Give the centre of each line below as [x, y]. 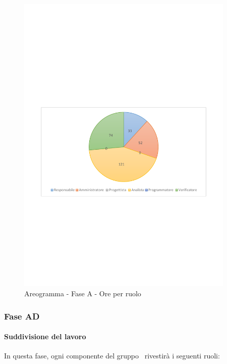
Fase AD [22, 316]
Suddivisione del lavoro [45, 336]
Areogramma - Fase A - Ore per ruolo [83, 293]
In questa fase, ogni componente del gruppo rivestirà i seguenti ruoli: [112, 356]
